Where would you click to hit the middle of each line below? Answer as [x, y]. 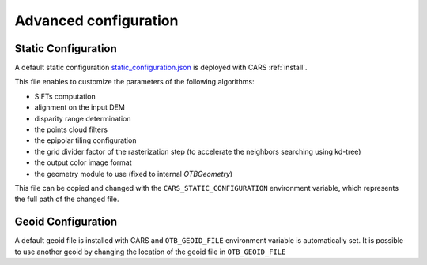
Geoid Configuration [66, 222]
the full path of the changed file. [67, 199]
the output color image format [83, 162]
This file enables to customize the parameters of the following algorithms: [134, 82]
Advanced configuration [96, 21]
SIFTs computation [65, 96]
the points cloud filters [71, 129]
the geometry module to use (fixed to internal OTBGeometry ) [134, 174]
